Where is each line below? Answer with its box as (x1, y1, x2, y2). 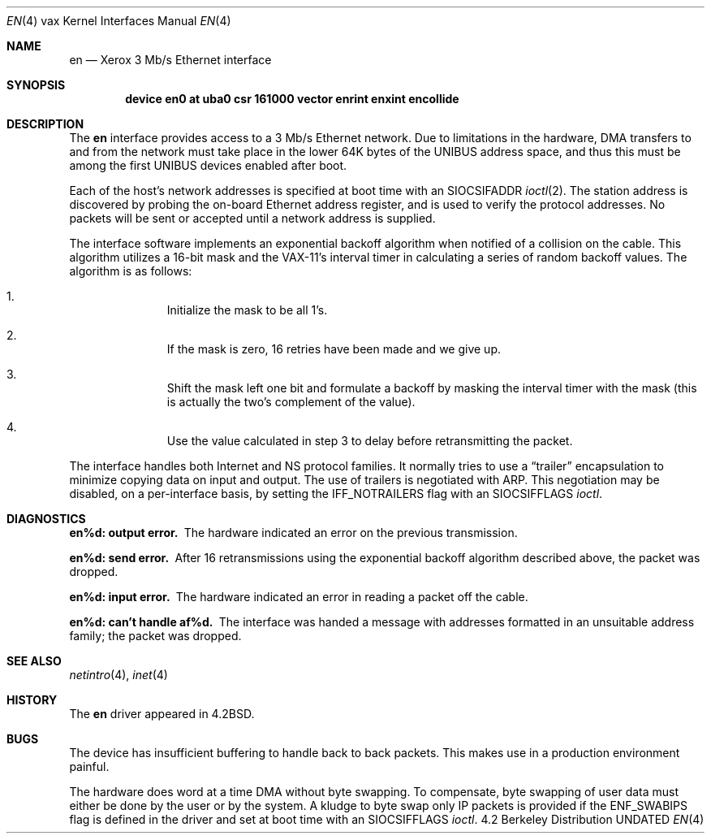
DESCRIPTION (6, 117, 84, 131)
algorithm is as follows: (69, 264, 192, 278)
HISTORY (6, 693, 58, 707)
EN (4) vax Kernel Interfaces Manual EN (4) (6, 14, 231, 28)
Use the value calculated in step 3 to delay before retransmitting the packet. (166, 434, 573, 448)
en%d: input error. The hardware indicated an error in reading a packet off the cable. (69, 590, 528, 604)
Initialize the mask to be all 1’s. (166, 303, 328, 317)
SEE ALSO (6, 654, 62, 668)
